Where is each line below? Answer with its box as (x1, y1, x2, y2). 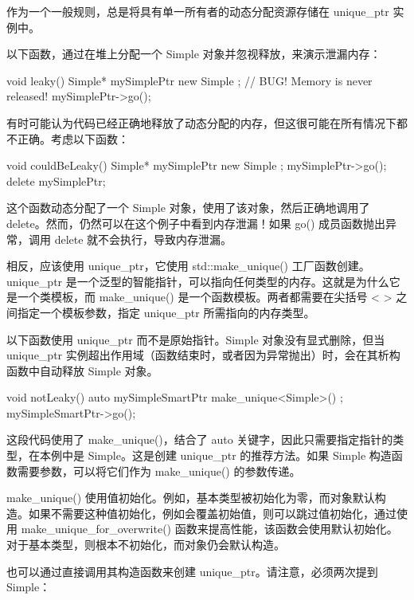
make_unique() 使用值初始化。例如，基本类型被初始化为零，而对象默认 (6, 489, 375, 506)
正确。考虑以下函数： (17, 130, 129, 147)
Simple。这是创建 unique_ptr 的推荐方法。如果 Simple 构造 (88, 447, 392, 464)
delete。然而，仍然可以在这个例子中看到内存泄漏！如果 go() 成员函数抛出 (6, 214, 385, 231)
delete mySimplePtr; (6, 172, 106, 189)
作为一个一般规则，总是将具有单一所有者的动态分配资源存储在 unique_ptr (6, 3, 389, 19)
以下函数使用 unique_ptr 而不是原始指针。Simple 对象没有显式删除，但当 (6, 331, 385, 347)
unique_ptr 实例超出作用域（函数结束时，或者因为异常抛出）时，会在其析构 (6, 347, 400, 363)
